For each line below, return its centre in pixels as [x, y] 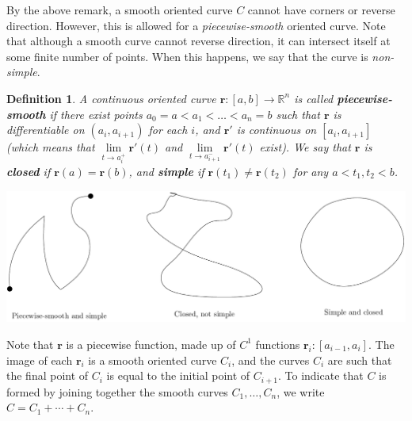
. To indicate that [320, 375]
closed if [29, 171]
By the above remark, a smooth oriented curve [120, 10]
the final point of [48, 375]
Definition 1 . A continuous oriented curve [111, 98]
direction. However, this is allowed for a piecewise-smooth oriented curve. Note [196, 25]
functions [278, 344]
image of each [40, 360]
